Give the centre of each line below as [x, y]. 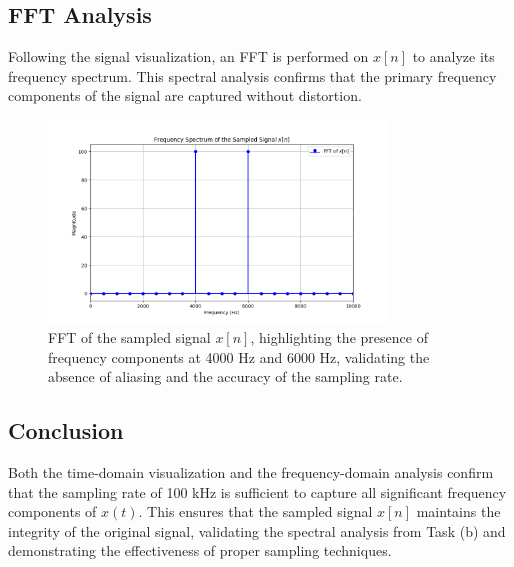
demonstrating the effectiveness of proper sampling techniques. [200, 550]
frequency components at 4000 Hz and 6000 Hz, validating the [239, 356]
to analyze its [453, 56]
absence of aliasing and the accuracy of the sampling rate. [225, 376]
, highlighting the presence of [339, 337]
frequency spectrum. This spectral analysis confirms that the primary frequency [252, 75]
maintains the [458, 511]
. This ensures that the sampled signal [255, 511]
